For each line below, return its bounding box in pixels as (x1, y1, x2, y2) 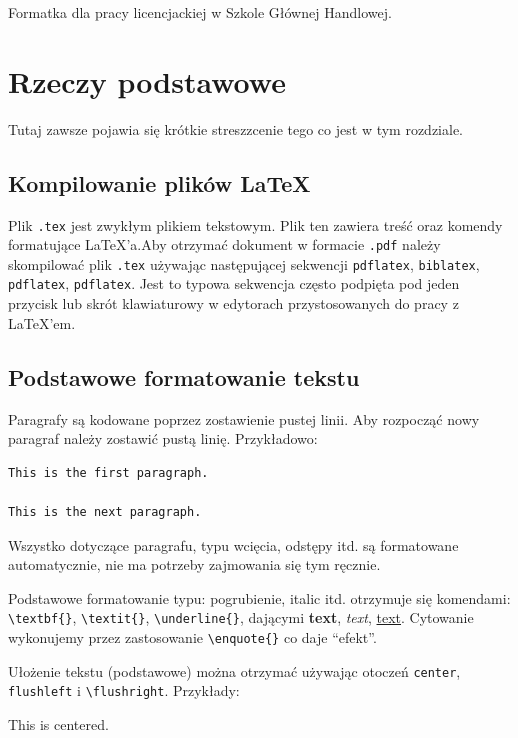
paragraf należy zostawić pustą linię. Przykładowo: (8, 428, 318, 449)
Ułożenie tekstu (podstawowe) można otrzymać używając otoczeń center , (8, 660, 461, 681)
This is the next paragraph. (8, 504, 202, 519)
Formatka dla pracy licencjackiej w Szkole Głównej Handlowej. (8, 2, 392, 22)
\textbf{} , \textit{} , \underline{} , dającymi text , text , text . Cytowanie (8, 607, 474, 628)
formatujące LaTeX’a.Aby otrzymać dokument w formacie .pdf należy (8, 234, 441, 255)
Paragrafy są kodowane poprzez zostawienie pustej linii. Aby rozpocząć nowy (8, 408, 480, 429)
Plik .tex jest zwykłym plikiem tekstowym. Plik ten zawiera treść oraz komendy (8, 214, 503, 235)
